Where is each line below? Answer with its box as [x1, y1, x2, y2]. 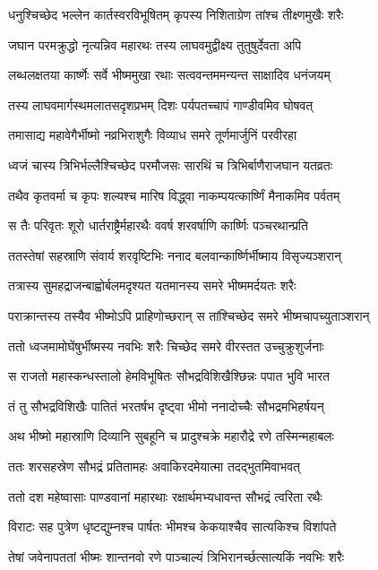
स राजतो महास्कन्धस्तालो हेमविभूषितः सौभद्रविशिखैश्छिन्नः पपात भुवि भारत [8, 367, 330, 385]
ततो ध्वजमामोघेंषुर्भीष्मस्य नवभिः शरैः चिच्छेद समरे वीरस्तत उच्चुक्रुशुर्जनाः [8, 336, 324, 355]
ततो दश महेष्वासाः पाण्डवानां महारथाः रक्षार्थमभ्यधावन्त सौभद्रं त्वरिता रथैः [8, 487, 322, 505]
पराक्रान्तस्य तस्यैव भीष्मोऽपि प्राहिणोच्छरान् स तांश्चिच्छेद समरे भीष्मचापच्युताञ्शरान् [8, 306, 370, 324]
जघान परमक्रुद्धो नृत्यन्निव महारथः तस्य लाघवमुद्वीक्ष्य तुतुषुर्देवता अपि [8, 35, 302, 54]
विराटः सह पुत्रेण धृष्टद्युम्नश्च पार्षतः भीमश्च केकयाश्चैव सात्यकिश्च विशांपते [8, 517, 337, 536]
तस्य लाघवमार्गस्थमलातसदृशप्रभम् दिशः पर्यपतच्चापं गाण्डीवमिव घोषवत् [8, 95, 314, 114]
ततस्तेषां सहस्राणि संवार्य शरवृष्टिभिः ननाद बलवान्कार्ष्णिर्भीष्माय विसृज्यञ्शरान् [8, 246, 341, 264]
